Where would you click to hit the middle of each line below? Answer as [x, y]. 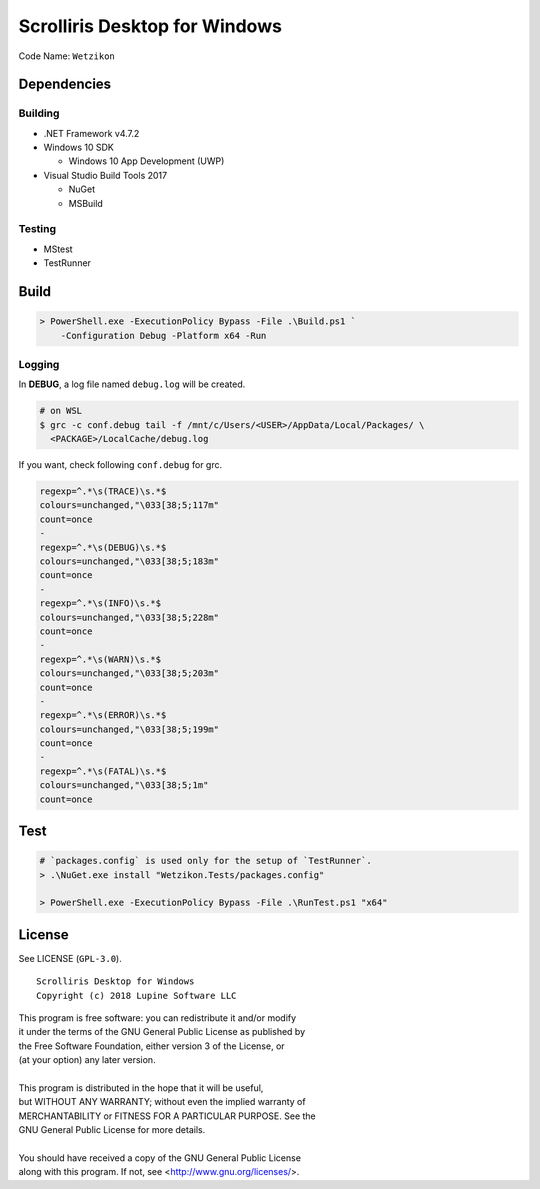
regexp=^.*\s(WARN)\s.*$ [100, 659]
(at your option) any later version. [87, 1060]
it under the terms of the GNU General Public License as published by [162, 1032]
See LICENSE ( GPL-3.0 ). [70, 958]
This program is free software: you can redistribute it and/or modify [157, 1018]
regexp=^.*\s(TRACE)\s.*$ [103, 491]
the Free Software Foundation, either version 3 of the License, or [151, 1046]
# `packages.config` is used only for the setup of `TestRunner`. [205, 861]
